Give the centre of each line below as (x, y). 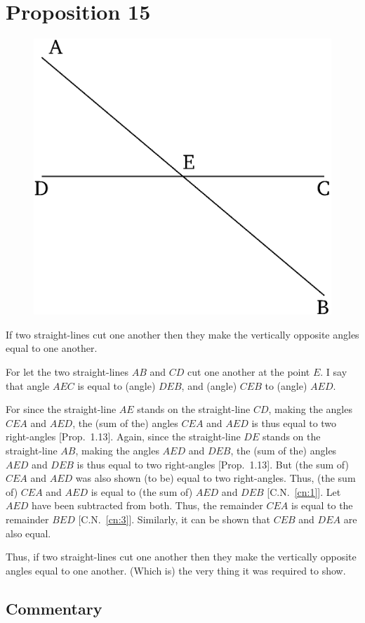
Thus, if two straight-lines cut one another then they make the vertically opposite (181, 557)
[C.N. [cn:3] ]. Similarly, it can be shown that (174, 519)
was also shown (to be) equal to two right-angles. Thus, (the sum (215, 478)
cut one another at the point (249, 371)
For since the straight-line (61, 409)
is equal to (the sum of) (142, 491)
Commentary (54, 608)
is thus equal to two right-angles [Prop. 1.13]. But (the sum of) (213, 464)
